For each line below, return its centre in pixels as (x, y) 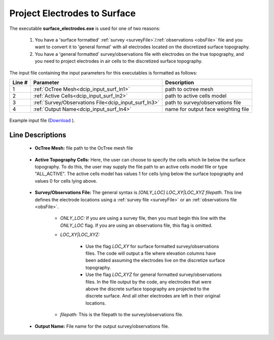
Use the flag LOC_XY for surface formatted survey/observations (152, 246)
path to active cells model (196, 95)
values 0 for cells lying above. (66, 181)
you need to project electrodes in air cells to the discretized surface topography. (119, 61)
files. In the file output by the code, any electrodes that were (148, 282)
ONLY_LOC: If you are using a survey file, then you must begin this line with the (143, 218)
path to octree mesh (189, 89)
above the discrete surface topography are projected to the (147, 289)
